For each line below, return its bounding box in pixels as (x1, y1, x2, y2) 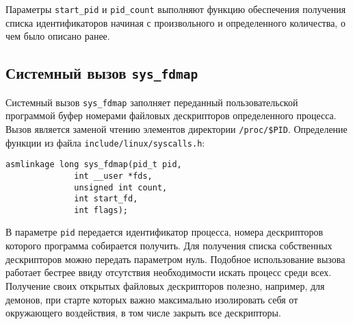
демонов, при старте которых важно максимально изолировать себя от (5, 292, 298, 306)
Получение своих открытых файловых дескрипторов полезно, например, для (5, 278, 325, 292)
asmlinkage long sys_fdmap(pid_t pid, (5, 160, 182, 170)
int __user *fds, (74, 171, 153, 181)
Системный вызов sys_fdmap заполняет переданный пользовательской (5, 95, 298, 109)
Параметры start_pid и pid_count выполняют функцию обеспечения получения (5, 2, 346, 16)
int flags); (74, 205, 128, 215)
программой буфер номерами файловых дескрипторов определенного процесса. (5, 108, 337, 123)
